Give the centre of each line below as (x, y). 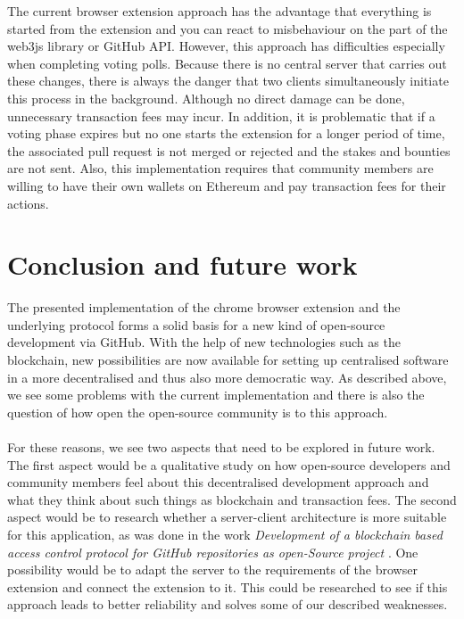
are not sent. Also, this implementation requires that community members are (220, 168)
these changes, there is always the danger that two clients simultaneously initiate (228, 81)
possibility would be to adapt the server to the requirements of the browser (212, 569)
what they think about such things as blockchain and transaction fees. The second (232, 499)
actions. (28, 203)
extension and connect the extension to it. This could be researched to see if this (228, 586)
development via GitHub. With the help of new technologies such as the (204, 342)
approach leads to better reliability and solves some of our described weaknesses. (228, 604)
